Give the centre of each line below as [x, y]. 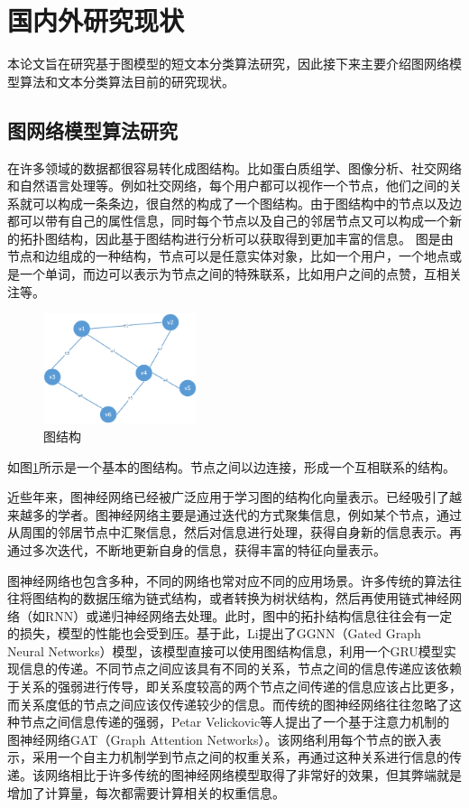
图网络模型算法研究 [92, 130]
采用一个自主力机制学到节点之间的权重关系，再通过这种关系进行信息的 [240, 757]
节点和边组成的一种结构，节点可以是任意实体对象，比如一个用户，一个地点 [228, 256]
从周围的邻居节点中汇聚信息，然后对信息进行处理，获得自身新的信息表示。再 [234, 532]
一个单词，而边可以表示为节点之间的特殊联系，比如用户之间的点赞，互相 [234, 274]
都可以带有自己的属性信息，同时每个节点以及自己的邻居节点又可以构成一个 [228, 221]
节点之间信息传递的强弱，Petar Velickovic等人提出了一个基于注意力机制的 [234, 722]
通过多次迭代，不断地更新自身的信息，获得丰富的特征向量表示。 [197, 549]
